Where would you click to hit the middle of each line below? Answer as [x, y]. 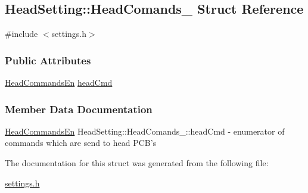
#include [21, 34]
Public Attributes [48, 60]
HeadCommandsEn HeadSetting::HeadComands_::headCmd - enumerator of [145, 131]
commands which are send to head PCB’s [81, 143]
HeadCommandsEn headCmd [59, 83]
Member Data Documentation [79, 109]
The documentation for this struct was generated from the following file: [137, 163]
